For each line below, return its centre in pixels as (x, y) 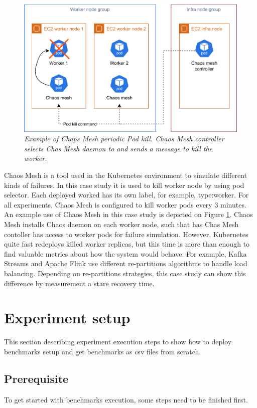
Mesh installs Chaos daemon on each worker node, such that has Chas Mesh (121, 224)
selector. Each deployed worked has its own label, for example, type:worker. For (126, 195)
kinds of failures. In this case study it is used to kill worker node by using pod (124, 185)
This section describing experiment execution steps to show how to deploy (118, 342)
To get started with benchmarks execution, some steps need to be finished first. (126, 399)
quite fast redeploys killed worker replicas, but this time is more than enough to (127, 244)
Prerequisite (36, 378)
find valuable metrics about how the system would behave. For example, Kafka (125, 253)
